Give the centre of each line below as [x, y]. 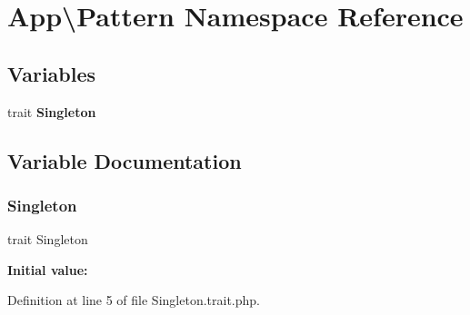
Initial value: [48, 269]
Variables [52, 73]
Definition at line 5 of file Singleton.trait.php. [134, 300]
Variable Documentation [125, 160]
